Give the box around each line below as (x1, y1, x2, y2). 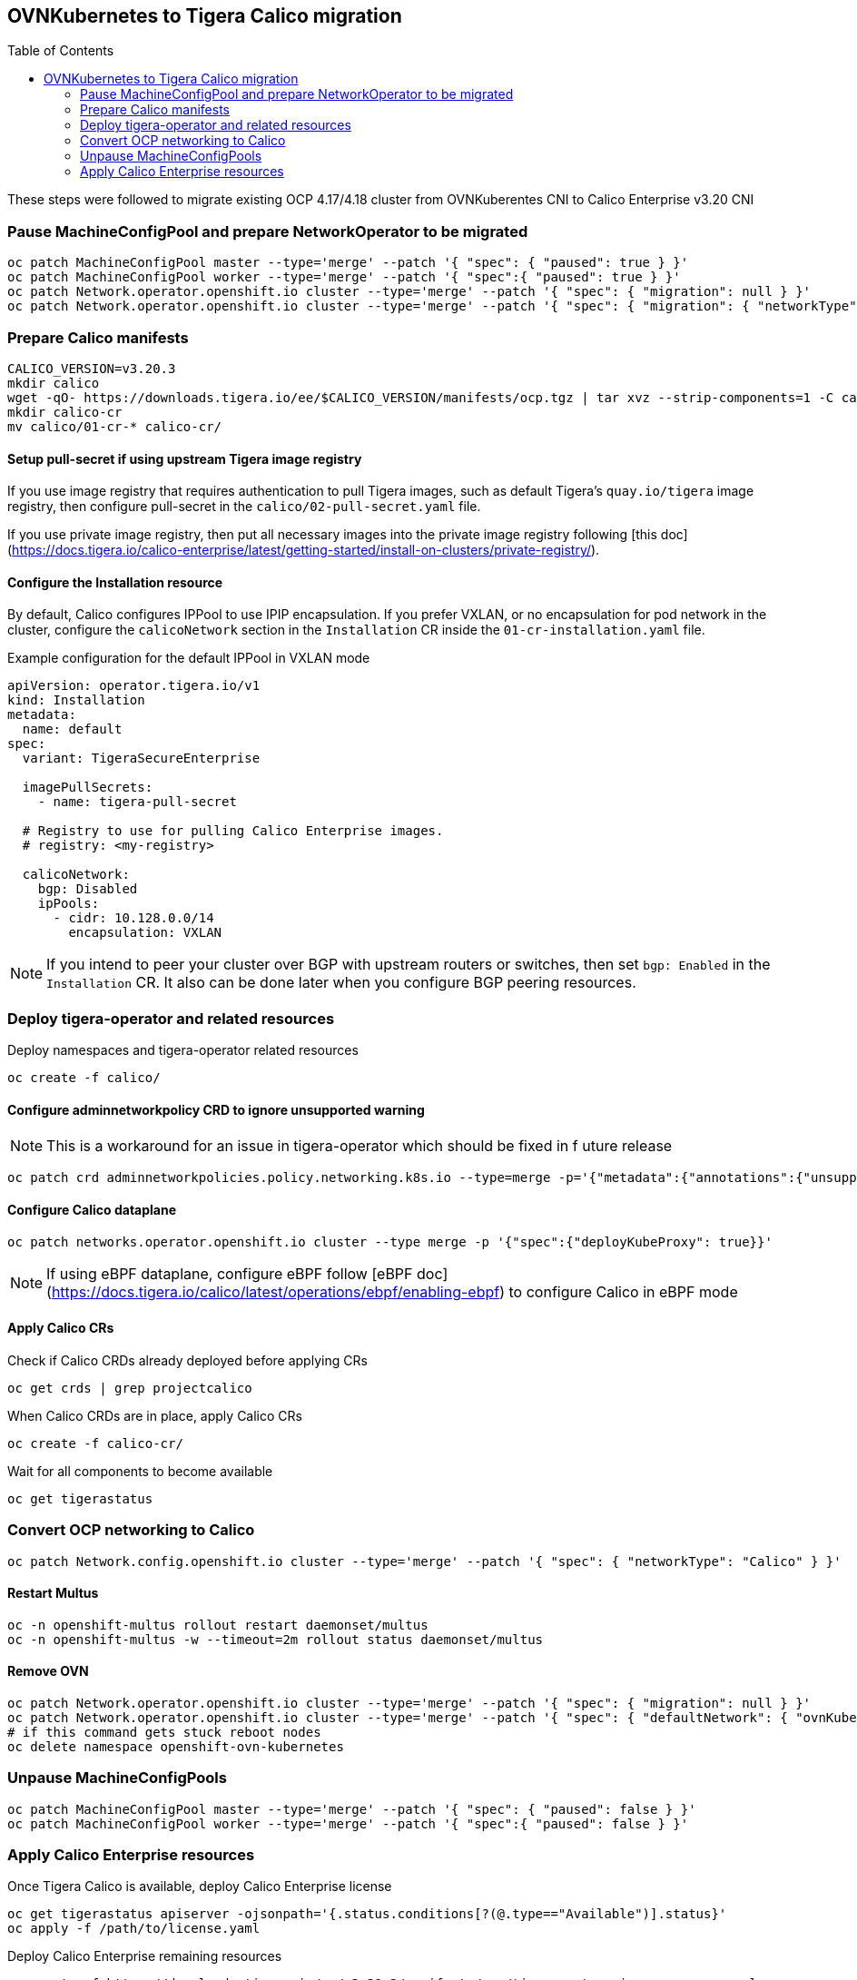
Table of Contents (7, 43, 114, 59)
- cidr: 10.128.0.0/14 (53, 911, 214, 926)
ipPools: (37, 896, 100, 911)
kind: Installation (7, 693, 145, 708)
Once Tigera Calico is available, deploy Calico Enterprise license (7, 1878, 392, 1895)
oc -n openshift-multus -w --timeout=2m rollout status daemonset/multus (7, 1631, 544, 1647)
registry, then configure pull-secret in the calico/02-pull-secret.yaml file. (7, 498, 481, 515)
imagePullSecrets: (22, 780, 153, 795)
